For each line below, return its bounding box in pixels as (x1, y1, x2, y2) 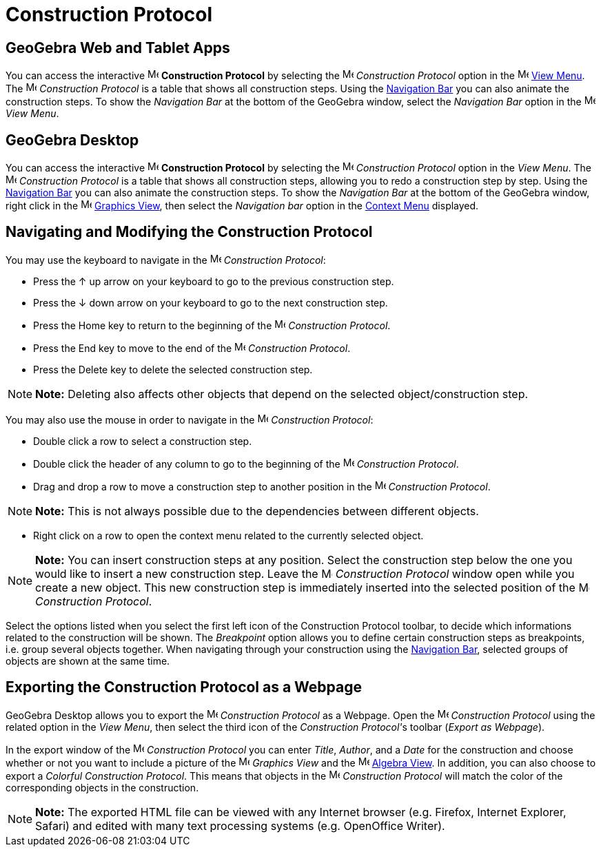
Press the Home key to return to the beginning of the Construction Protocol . (33, 319, 391, 331)
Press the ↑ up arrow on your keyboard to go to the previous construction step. (33, 275, 394, 287)
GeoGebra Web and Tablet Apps (6, 39, 230, 56)
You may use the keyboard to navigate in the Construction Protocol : (6, 253, 326, 266)
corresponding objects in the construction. (6, 781, 199, 793)
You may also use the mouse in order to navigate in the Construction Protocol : (6, 413, 374, 426)
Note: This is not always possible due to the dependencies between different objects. (35, 503, 479, 518)
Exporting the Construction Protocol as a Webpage (6, 678, 363, 696)
